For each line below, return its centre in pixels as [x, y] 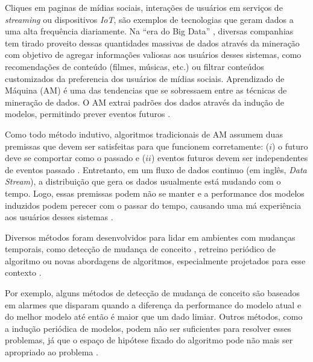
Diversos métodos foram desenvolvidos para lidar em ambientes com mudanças [150, 237]
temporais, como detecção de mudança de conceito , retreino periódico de [140, 249]
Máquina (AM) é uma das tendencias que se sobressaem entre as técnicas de [146, 90]
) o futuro [290, 146]
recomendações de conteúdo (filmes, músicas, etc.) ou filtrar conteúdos [134, 66]
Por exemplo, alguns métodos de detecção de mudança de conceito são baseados [152, 293]
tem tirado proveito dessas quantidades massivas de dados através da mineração [152, 43]
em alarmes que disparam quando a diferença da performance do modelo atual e [153, 304]
